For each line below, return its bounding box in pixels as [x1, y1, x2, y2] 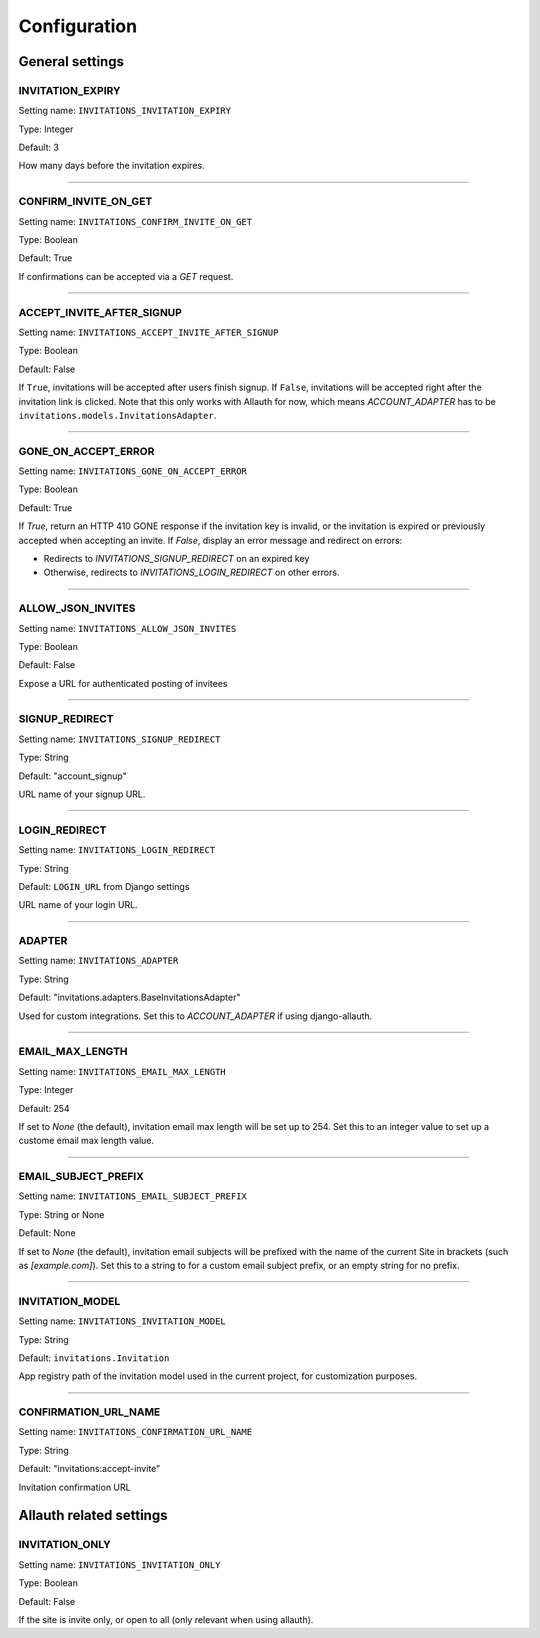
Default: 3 [18, 141, 60, 154]
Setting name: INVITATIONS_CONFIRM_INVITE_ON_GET [18, 215, 253, 227]
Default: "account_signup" [18, 770, 127, 782]
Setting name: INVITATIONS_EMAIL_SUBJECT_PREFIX [18, 1190, 247, 1202]
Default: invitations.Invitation [18, 1351, 170, 1364]
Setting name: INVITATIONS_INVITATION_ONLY [18, 1558, 221, 1570]
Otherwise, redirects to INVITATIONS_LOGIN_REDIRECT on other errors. [43, 566, 340, 579]
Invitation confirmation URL [18, 1481, 131, 1493]
